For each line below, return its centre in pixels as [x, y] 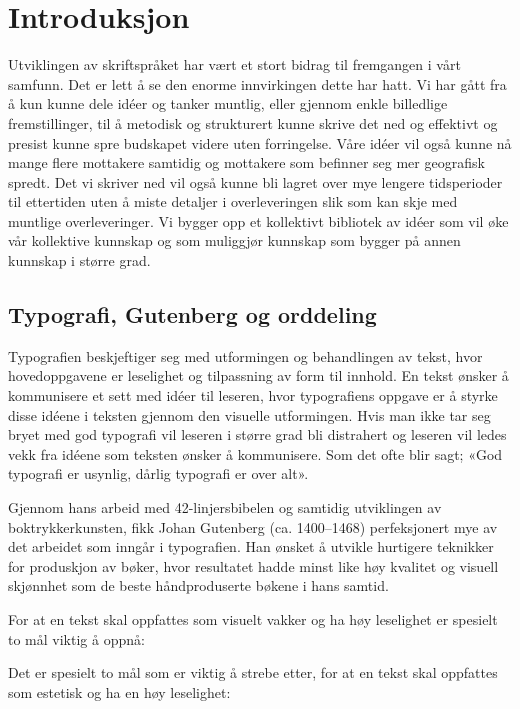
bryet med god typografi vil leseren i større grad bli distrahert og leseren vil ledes [257, 434]
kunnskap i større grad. [79, 260]
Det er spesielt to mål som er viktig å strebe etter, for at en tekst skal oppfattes [253, 672]
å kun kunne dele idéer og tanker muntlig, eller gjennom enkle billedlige [228, 103]
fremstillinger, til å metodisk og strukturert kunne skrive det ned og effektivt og [253, 122]
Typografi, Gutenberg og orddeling [192, 314]
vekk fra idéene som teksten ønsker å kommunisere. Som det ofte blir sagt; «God [255, 453]
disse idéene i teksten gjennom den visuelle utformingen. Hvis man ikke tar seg [249, 414]
